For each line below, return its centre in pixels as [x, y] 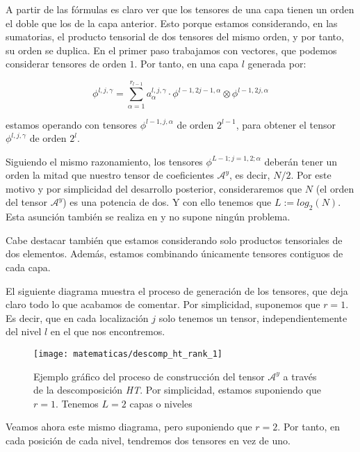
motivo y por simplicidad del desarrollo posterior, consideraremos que [154, 188]
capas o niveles [161, 403]
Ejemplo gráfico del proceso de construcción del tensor [149, 376]
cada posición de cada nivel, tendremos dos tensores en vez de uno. [148, 441]
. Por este [311, 175]
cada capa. [28, 267]
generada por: [277, 64]
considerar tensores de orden [66, 64]
